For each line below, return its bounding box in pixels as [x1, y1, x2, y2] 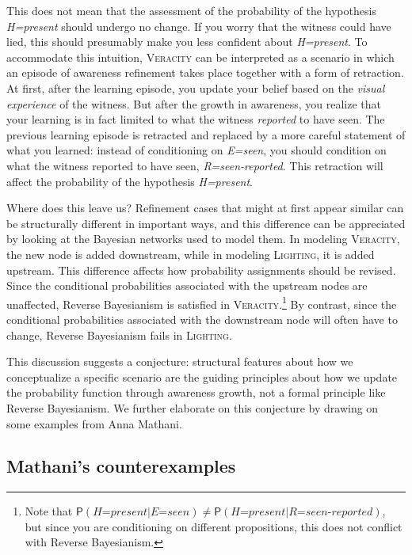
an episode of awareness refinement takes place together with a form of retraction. [6, 64, 404, 81]
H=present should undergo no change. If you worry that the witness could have [6, 17, 391, 34]
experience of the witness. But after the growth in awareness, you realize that [6, 95, 382, 112]
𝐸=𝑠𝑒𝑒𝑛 [151, 507, 190, 519]
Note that [25, 503, 73, 519]
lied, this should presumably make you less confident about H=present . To [6, 33, 368, 50]
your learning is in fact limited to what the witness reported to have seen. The [6, 111, 385, 127]
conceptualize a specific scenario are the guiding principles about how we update [6, 368, 398, 385]
